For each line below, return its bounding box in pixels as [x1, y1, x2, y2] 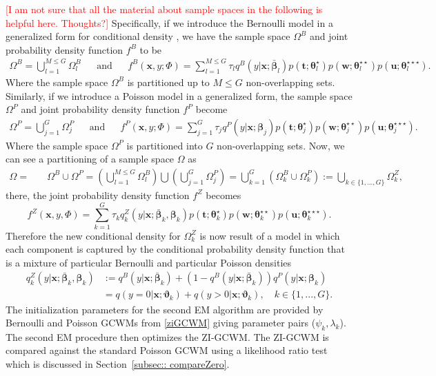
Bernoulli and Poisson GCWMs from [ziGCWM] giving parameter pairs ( [6, 315, 316, 330]
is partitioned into [126, 138, 203, 152]
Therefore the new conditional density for [6, 228, 181, 242]
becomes [206, 187, 241, 202]
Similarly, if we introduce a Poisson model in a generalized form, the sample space [6, 88, 353, 103]
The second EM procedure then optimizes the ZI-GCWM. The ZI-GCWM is [6, 329, 329, 344]
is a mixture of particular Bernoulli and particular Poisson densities [6, 255, 292, 269]
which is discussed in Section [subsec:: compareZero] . [6, 357, 230, 371]
